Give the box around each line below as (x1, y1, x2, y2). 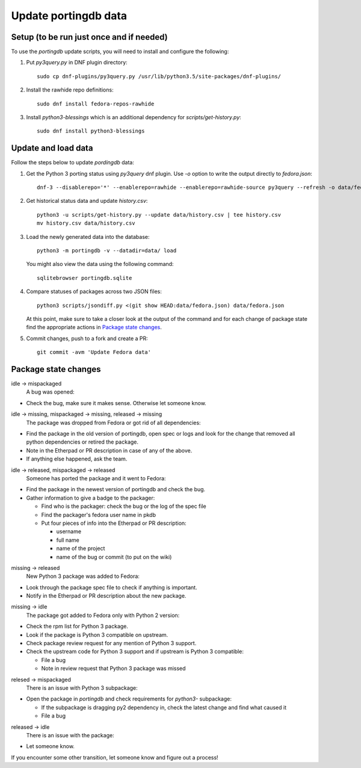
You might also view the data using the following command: (26, 261, 174, 268)
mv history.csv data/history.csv (37, 220, 135, 227)
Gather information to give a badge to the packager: (26, 494, 155, 501)
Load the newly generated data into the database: (26, 233, 150, 240)
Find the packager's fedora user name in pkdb (41, 511, 156, 518)
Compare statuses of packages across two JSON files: (26, 288, 162, 295)
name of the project (56, 545, 105, 552)
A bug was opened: (26, 388, 75, 395)
